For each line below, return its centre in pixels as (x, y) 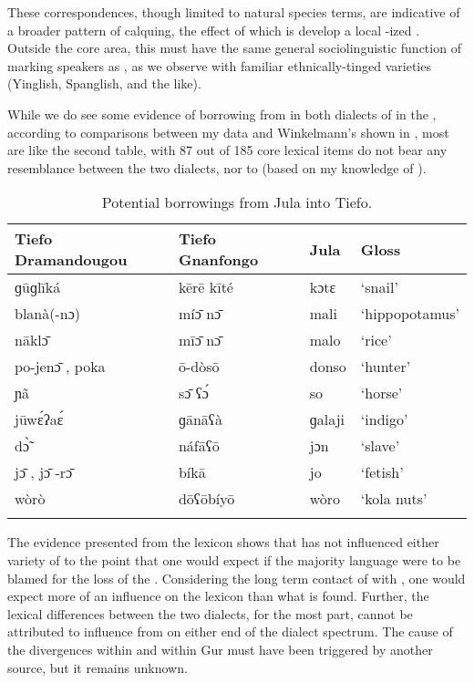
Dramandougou (71, 260)
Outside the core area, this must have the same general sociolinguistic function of (234, 48)
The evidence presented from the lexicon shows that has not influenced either (223, 542)
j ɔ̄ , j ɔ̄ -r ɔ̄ (44, 472)
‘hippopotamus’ (410, 314)
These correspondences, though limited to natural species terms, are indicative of (234, 12)
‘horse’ (381, 393)
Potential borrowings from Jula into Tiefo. (237, 202)
